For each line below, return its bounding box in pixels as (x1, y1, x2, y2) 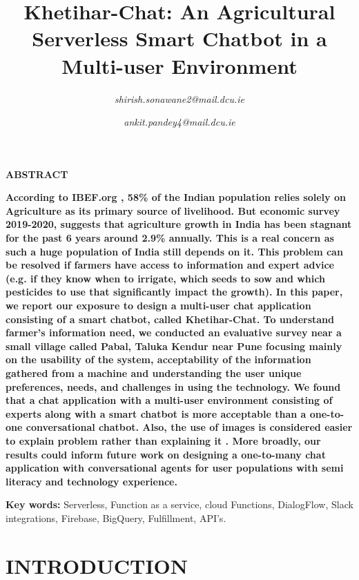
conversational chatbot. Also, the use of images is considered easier (26, 420, 353, 434)
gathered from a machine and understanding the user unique (6, 366, 302, 380)
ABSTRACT (6, 166, 68, 181)
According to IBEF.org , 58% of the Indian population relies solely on (6, 190, 346, 204)
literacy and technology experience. (6, 474, 177, 488)
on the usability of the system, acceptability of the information (6, 352, 311, 367)
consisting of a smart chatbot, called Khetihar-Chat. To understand (6, 311, 335, 326)
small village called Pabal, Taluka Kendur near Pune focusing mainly (6, 338, 342, 353)
